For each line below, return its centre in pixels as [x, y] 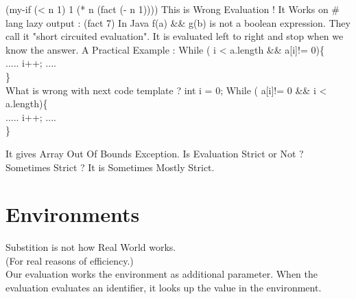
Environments [73, 214]
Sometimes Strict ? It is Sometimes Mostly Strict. [110, 167]
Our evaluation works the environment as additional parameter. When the [162, 274]
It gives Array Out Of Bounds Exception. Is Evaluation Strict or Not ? [155, 153]
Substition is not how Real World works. [91, 247]
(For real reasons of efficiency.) [70, 260]
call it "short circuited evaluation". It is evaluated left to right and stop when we [175, 36]
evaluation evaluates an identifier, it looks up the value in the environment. [164, 288]
